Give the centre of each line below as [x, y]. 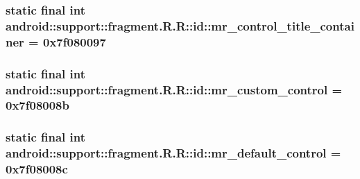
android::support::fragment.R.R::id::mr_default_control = [173, 153]
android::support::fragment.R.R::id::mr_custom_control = [174, 89]
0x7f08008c [37, 169]
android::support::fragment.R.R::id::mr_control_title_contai [180, 25]
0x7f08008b [37, 105]
